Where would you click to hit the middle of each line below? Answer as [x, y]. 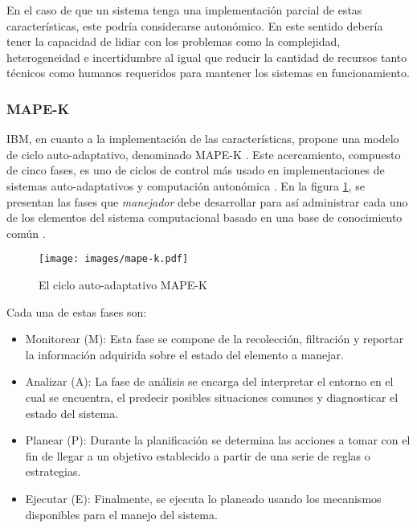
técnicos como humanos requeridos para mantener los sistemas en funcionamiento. [208, 73]
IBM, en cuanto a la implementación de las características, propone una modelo [203, 139]
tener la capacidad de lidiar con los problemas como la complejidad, [174, 41]
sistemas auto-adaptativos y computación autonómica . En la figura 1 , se [186, 185]
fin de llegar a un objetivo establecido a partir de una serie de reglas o [198, 455]
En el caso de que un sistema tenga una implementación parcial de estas [184, 10]
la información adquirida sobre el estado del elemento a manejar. [184, 354]
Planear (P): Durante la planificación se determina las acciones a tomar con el [218, 440]
